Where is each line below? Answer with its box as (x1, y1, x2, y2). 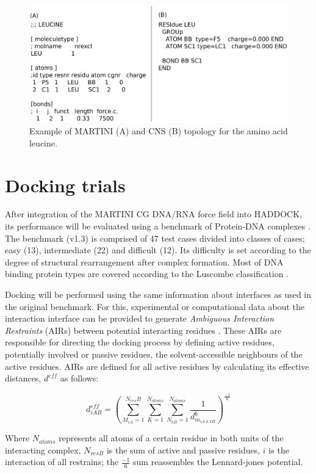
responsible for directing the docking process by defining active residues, (5, 336, 275, 348)
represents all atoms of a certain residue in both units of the (59, 431, 284, 444)
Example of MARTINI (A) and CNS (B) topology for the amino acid (29, 125, 288, 137)
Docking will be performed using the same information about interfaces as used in (5, 288, 312, 300)
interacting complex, (5, 443, 81, 456)
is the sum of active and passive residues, (106, 443, 260, 456)
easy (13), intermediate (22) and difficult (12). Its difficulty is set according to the (5, 244, 311, 256)
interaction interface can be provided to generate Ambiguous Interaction (5, 312, 275, 325)
